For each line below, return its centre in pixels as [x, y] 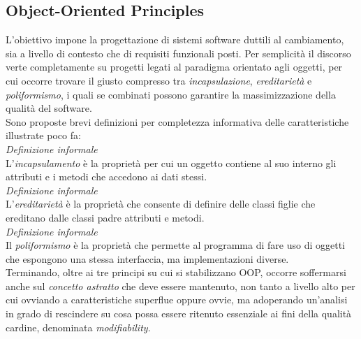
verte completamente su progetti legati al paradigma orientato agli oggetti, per [174, 67]
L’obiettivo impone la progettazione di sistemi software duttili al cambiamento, [175, 39]
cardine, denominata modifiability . [78, 327]
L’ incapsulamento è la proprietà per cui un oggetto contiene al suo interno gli [171, 163]
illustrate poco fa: [43, 135]
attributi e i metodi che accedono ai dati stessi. [106, 176]
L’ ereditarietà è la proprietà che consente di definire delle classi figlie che [161, 204]
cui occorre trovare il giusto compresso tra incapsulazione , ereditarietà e [159, 80]
